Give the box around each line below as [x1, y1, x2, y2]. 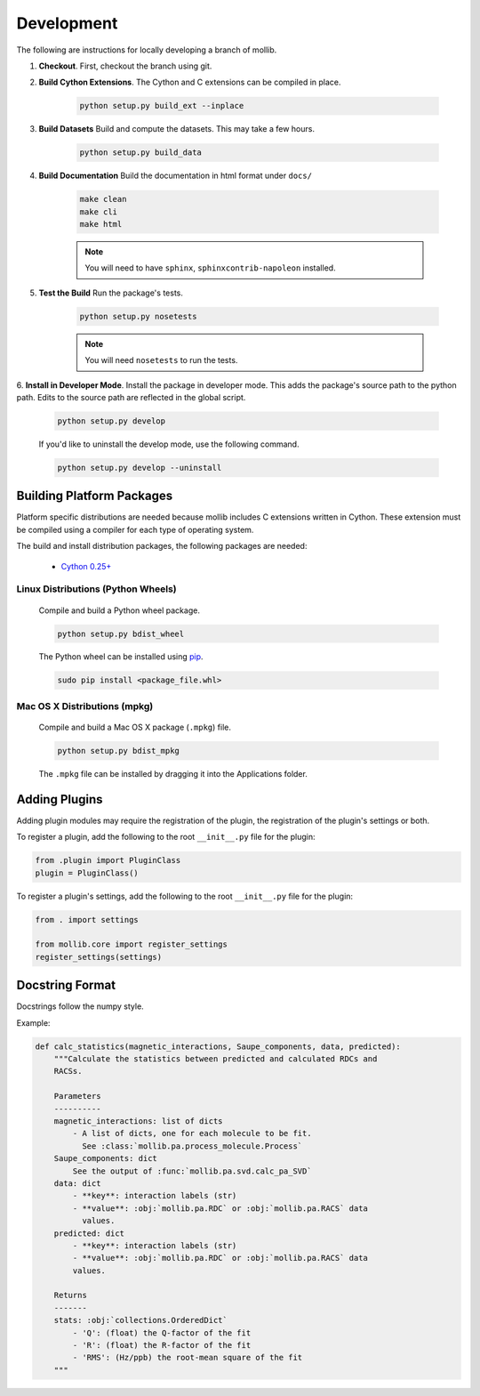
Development [16, 13, 118, 33]
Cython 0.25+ [60, 561, 112, 571]
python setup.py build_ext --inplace [79, 101, 244, 111]
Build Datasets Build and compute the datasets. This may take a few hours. [38, 124, 316, 134]
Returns [53, 1290, 88, 1301]
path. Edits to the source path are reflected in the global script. [16, 391, 246, 402]
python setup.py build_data [79, 148, 202, 157]
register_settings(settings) [35, 952, 163, 962]
